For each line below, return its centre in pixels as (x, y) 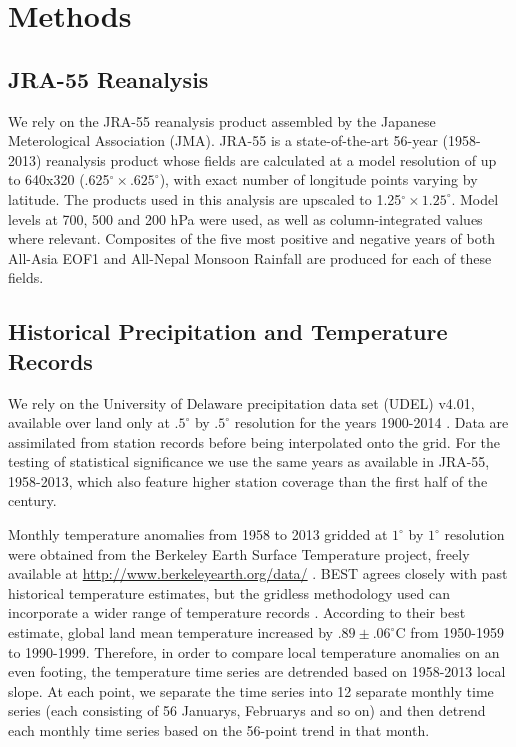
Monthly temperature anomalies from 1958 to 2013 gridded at (198, 534)
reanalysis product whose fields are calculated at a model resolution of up (271, 159)
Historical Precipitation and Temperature (228, 331)
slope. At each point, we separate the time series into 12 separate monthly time (251, 690)
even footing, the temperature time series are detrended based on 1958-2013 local (257, 671)
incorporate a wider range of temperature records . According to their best (237, 612)
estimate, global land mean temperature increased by (170, 632)
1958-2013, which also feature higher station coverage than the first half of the (248, 480)
